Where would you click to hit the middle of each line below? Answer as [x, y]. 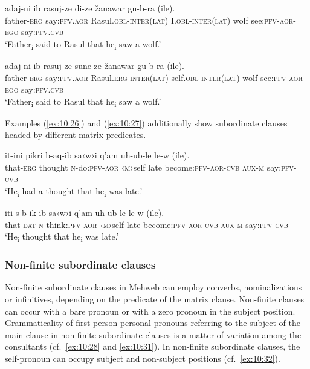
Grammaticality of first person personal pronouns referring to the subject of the [153, 323]
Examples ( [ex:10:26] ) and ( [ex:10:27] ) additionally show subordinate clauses [146, 122]
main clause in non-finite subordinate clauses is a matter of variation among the [153, 334]
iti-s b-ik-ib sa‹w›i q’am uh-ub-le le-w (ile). [85, 212]
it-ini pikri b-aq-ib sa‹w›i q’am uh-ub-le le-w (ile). [97, 155]
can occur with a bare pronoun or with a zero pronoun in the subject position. [150, 311]
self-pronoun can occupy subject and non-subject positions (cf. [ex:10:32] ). [143, 358]
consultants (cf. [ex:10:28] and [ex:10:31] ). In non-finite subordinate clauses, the [153, 346]
